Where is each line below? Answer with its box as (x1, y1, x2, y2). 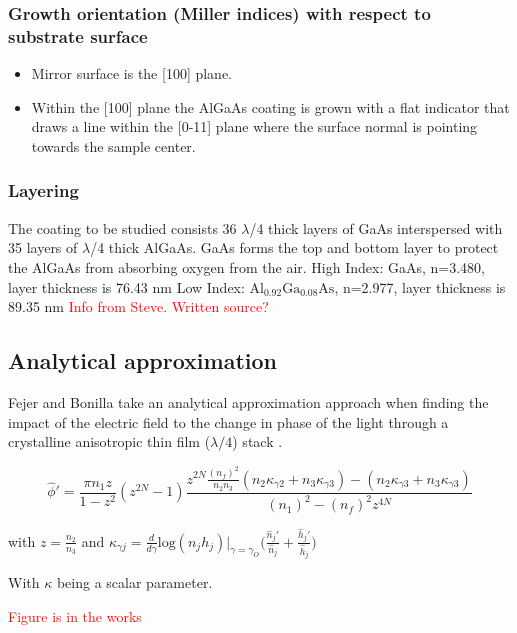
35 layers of (8, 237, 78, 258)
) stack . (232, 431, 283, 452)
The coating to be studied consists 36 (8, 217, 237, 238)
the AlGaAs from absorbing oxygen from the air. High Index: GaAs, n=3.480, (8, 256, 486, 277)
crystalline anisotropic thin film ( (8, 431, 211, 452)
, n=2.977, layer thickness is (334, 276, 506, 297)
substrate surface (8, 23, 148, 48)
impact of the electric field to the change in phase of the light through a (8, 411, 449, 432)
